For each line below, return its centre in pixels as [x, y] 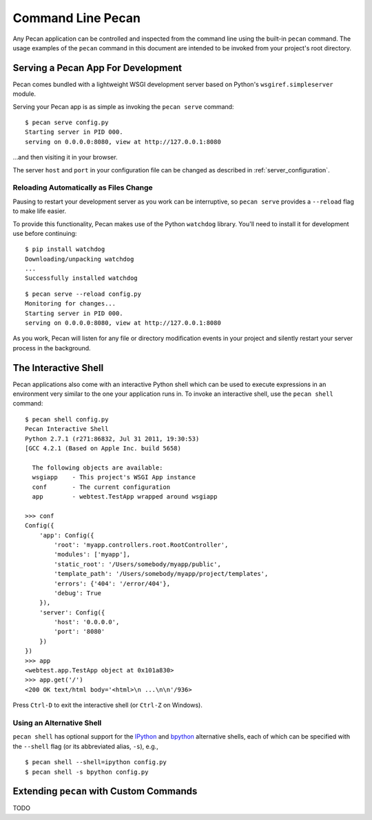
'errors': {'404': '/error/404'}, [112, 583]
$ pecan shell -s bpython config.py [87, 772]
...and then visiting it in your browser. [65, 157]
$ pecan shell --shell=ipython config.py [96, 762]
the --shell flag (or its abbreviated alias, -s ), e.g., [85, 746]
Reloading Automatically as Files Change [83, 188]
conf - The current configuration [101, 487]
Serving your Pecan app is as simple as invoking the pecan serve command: [123, 106]
